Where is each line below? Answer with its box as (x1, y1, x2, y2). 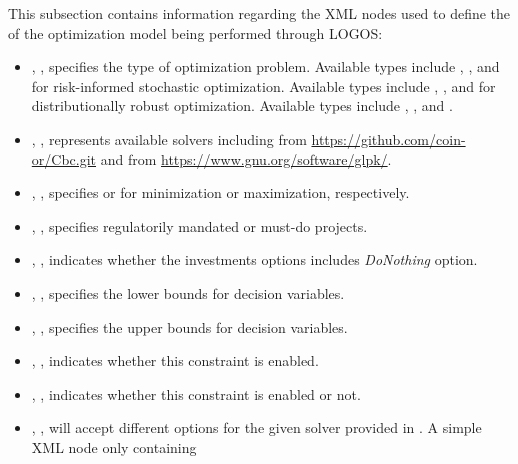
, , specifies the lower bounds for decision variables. (31, 282, 345, 303)
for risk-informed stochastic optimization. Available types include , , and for (31, 75, 496, 96)
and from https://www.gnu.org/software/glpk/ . (100, 148, 392, 169)
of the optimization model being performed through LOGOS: (8, 22, 383, 43)
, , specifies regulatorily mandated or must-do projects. (31, 215, 368, 236)
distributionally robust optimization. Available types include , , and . (31, 95, 453, 116)
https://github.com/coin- (311, 128, 466, 149)
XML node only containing (31, 436, 197, 457)
